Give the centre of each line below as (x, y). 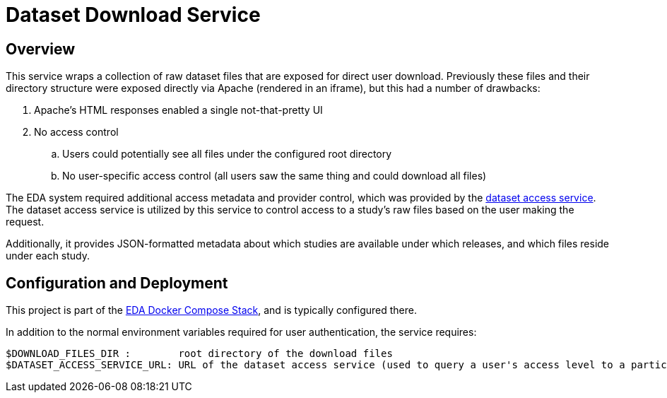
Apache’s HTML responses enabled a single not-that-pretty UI (178, 110)
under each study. (48, 256)
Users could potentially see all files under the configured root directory (227, 154)
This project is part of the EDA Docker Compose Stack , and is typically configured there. (211, 310)
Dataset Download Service (133, 15)
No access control (76, 132)
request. (25, 222)
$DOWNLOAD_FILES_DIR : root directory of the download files (199, 354)
